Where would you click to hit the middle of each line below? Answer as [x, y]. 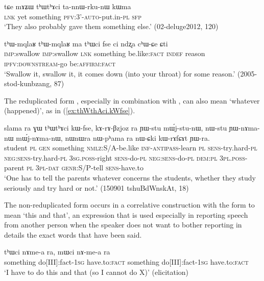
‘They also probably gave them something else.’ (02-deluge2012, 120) [111, 26]
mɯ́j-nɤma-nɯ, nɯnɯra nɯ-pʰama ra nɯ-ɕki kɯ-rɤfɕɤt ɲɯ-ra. [113, 137]
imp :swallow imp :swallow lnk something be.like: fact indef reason [105, 53]
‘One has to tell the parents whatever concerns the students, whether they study [130, 177]
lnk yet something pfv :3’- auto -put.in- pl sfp [73, 16]
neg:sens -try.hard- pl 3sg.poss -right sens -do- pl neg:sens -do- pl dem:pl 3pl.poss [125, 157]
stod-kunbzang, [28, 83]
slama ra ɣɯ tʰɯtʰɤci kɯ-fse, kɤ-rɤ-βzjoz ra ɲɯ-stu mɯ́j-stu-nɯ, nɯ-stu [116, 127]
